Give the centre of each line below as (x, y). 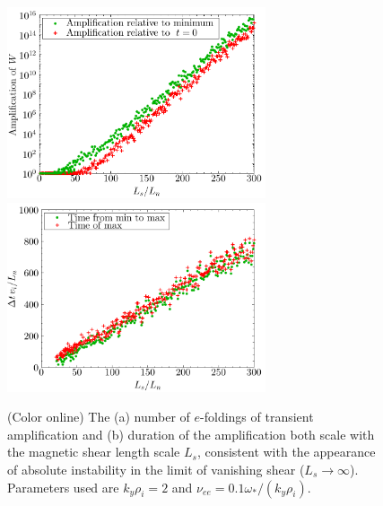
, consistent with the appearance (286, 452)
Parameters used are (63, 487)
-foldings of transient (257, 417)
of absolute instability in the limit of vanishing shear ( (156, 469)
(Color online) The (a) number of (99, 417)
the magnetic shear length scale (94, 452)
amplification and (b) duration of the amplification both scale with (191, 434)
